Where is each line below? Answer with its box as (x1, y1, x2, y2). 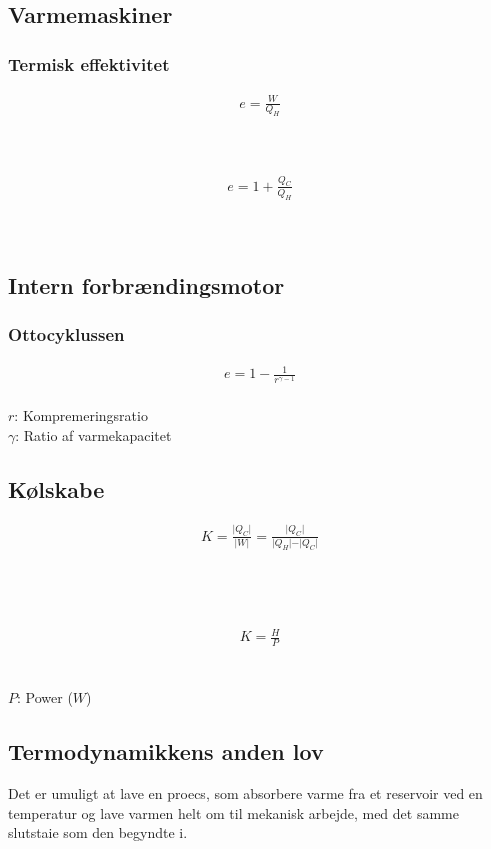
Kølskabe (8, 473, 105, 504)
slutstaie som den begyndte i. (8, 822, 188, 843)
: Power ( (17, 687, 73, 708)
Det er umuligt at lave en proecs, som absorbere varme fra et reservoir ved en (8, 783, 483, 804)
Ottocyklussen (8, 322, 125, 347)
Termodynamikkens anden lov (8, 736, 324, 767)
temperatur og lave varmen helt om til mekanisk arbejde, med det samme (8, 802, 459, 823)
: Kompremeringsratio (14, 405, 148, 426)
